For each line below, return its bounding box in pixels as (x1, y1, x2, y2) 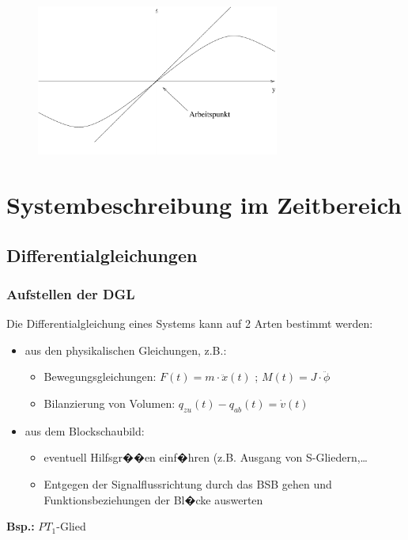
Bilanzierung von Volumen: (43, 394, 176, 411)
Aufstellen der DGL (6, 283, 135, 303)
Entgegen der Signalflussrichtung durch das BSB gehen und (43, 475, 332, 492)
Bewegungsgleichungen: (43, 368, 157, 385)
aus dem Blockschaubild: (25, 422, 145, 439)
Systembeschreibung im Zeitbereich (6, 188, 402, 220)
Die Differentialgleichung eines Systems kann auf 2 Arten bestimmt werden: (6, 315, 373, 332)
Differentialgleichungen (6, 242, 198, 267)
